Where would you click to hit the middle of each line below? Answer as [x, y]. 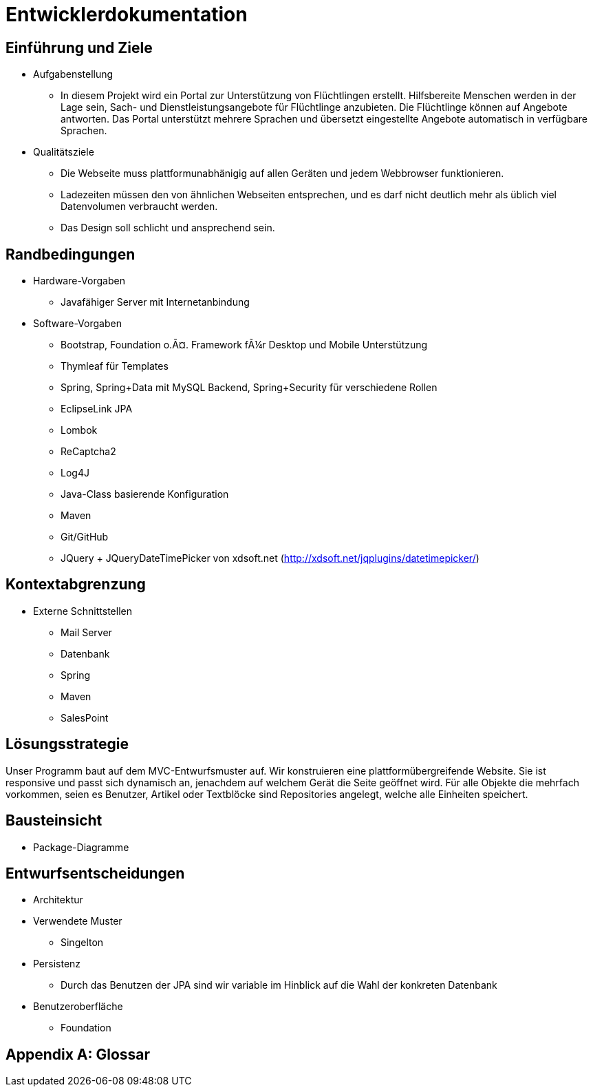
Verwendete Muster [78, 921]
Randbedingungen [71, 254]
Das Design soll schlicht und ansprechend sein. [168, 228]
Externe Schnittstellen [83, 611]
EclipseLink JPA [97, 409]
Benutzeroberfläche [78, 1007]
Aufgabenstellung [73, 74]
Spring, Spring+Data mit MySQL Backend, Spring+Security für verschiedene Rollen [249, 388]
